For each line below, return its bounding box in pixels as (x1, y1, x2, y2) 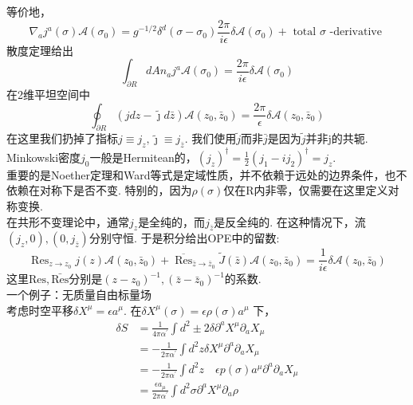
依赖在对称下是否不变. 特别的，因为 (6, 182, 192, 199)
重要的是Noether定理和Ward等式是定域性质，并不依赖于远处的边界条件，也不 (6, 166, 407, 183)
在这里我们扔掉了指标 (6, 130, 118, 147)
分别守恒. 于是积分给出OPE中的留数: (88, 230, 280, 246)
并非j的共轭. (305, 130, 368, 147)
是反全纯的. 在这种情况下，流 (214, 213, 366, 230)
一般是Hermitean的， (89, 148, 197, 165)
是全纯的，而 (138, 213, 206, 230)
